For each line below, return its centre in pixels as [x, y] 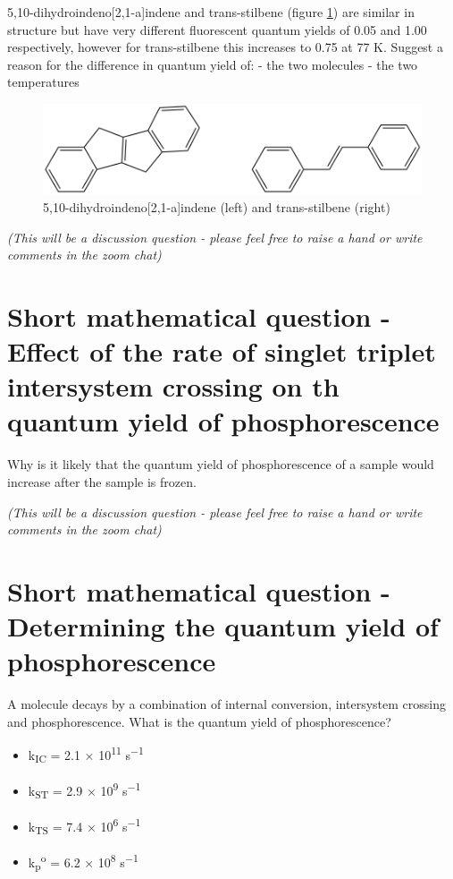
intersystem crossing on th [173, 386]
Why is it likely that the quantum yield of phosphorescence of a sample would [221, 464]
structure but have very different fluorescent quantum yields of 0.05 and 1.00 [217, 29]
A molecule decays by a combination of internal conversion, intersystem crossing [226, 704]
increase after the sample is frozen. [102, 482]
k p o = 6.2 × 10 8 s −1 [83, 862]
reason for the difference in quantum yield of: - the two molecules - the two [213, 64]
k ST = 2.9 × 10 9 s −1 [84, 790]
